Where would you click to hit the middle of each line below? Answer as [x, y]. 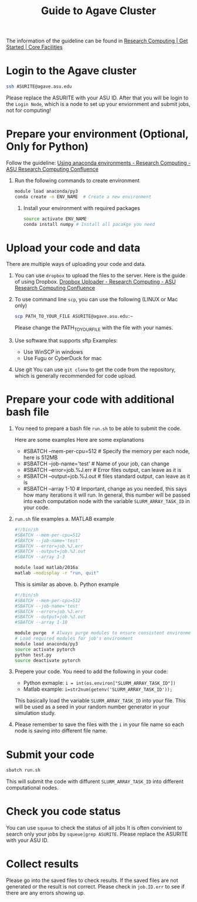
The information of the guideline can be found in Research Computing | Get [97, 41]
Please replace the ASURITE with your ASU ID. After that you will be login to [97, 98]
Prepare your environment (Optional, [97, 134]
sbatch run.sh [23, 770]
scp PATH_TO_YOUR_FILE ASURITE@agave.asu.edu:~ [74, 317]
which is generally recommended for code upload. [75, 376]
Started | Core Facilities [34, 47]
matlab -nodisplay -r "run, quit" [57, 573]
